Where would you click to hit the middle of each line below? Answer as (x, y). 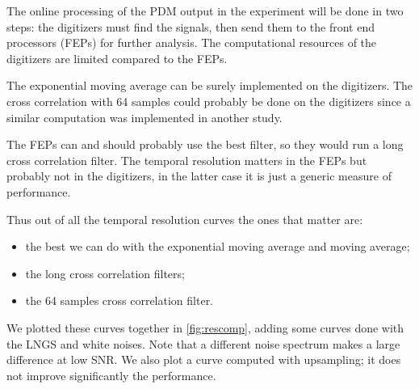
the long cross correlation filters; (105, 273)
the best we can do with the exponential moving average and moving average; (218, 246)
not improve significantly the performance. (111, 375)
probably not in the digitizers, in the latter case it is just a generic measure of (199, 176)
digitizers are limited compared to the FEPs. (117, 58)
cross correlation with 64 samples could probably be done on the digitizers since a (209, 101)
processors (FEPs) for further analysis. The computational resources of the (192, 42)
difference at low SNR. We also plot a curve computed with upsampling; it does (204, 359)
